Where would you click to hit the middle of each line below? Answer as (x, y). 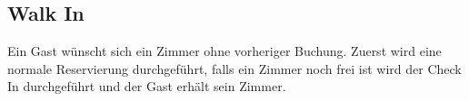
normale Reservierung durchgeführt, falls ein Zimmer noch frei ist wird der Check (234, 68)
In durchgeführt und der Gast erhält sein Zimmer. (147, 86)
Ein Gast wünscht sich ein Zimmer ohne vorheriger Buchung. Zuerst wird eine (225, 51)
